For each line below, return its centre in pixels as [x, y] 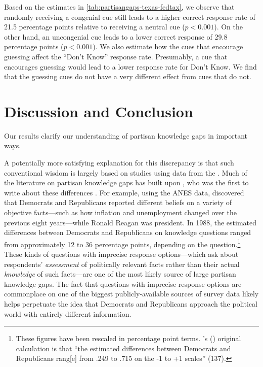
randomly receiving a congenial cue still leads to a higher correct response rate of [130, 16]
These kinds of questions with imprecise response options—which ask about [121, 254]
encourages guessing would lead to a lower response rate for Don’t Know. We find [130, 66]
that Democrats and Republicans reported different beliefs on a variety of [118, 202]
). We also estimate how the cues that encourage [168, 46]
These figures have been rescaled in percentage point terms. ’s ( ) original [128, 338]
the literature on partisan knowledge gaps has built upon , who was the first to [126, 182]
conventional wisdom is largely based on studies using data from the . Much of [126, 172]
